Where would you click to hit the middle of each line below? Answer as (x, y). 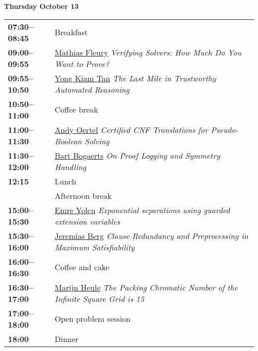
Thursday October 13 (41, 6)
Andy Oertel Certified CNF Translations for (131, 129)
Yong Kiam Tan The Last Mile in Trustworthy (135, 78)
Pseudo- (225, 129)
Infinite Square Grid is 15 (99, 298)
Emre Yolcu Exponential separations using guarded (142, 210)
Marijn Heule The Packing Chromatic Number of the (146, 287)
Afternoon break (83, 195)
